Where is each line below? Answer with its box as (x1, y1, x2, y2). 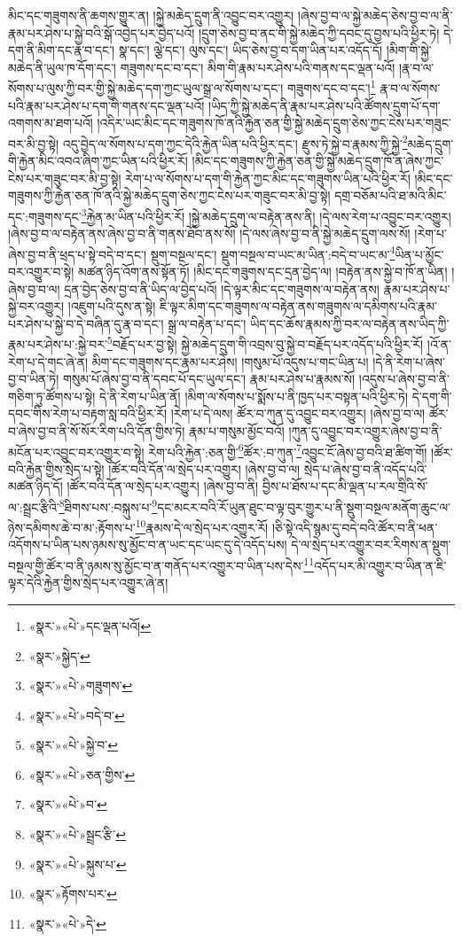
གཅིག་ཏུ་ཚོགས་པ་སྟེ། (8, 386, 96, 405)
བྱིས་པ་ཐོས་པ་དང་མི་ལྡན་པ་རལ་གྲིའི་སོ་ (262, 477, 428, 495)
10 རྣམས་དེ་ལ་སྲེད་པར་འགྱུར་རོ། (135, 516, 269, 536)
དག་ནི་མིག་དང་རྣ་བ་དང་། (8, 41, 115, 59)
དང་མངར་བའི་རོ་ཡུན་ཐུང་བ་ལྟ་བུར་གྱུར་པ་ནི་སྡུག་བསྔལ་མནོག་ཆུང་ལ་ (157, 497, 450, 516)
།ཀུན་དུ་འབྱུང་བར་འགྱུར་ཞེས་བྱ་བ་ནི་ (288, 421, 442, 440)
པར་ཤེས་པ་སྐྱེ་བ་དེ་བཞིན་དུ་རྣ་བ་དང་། (8, 314, 164, 332)
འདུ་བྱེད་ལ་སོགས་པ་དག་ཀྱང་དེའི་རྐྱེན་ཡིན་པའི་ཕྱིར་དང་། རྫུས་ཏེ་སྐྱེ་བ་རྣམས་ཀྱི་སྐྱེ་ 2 (62, 131, 408, 152)
